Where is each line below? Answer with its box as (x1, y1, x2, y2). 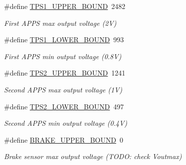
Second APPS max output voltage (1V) (4, 84, 123, 94)
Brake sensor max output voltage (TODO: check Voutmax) (4, 151, 182, 162)
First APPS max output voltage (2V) (4, 17, 117, 28)
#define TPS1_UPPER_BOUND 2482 (4, 1, 125, 11)
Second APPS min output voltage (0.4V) (4, 118, 127, 128)
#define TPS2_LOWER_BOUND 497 (4, 101, 124, 111)
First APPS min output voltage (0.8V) (4, 51, 122, 61)
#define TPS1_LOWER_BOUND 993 (4, 34, 124, 45)
